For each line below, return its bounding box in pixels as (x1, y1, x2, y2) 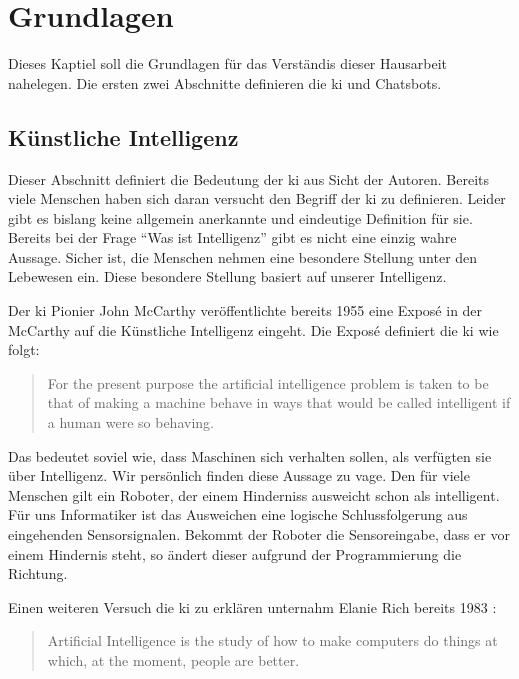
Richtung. (8, 563, 68, 584)
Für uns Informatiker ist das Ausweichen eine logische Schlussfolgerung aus (8, 504, 468, 525)
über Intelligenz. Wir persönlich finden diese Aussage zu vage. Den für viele (8, 465, 470, 486)
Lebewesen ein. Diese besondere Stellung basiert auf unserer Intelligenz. (8, 266, 447, 287)
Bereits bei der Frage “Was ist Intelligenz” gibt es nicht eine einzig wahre (8, 227, 457, 248)
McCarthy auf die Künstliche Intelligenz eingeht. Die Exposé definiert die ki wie (8, 319, 499, 340)
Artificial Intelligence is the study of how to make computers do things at (47, 630, 498, 651)
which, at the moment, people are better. (47, 649, 300, 670)
